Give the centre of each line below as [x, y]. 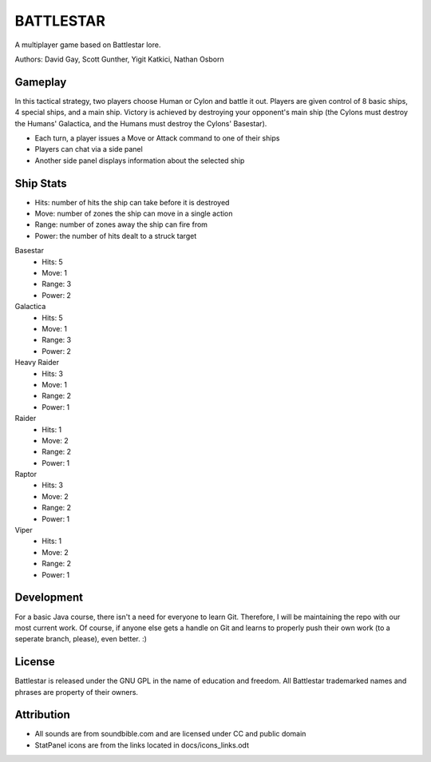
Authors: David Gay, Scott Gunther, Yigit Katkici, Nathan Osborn [119, 59]
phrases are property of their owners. [77, 692]
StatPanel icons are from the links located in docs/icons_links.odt [142, 745]
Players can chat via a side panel [89, 149]
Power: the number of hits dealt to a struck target [116, 236]
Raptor [26, 474]
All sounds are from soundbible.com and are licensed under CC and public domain [170, 734]
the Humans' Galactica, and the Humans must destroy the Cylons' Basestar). [141, 123]
